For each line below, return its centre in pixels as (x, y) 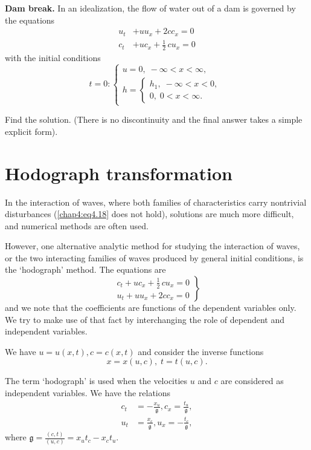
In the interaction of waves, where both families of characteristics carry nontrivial (156, 202)
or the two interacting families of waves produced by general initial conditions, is (154, 257)
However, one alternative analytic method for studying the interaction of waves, (152, 246)
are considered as (252, 381)
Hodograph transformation (119, 173)
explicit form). (31, 131)
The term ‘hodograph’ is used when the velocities (96, 381)
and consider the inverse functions (201, 351)
